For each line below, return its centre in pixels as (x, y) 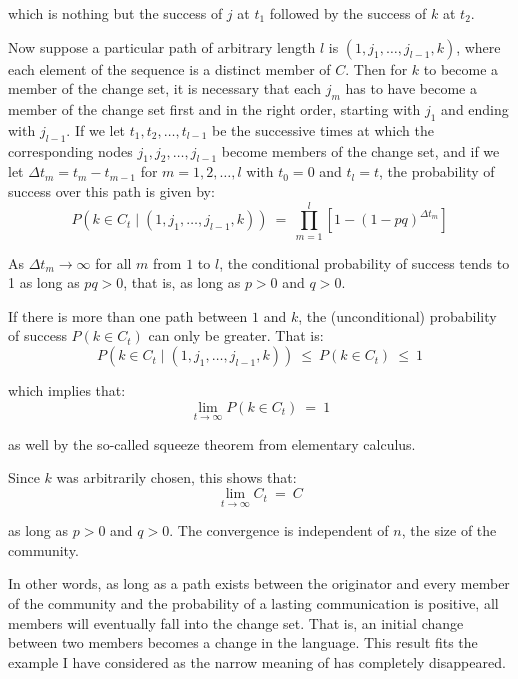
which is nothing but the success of (115, 13)
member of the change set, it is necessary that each (164, 88)
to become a (461, 68)
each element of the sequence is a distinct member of (169, 68)
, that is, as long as (182, 282)
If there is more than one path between (128, 315)
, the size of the (449, 530)
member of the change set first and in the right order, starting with (214, 108)
